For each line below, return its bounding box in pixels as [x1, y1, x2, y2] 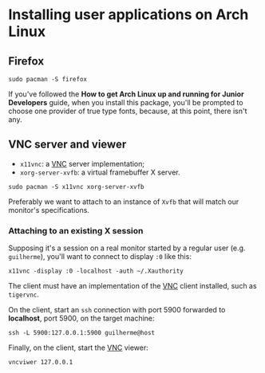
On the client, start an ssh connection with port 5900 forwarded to [8, 305, 226, 315]
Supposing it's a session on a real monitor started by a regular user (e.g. [8, 243, 246, 253]
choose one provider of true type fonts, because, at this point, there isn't [8, 106, 247, 116]
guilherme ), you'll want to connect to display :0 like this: [8, 252, 192, 261]
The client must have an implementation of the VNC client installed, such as [8, 281, 257, 291]
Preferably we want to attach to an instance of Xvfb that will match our [8, 197, 239, 206]
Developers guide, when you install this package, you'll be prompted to [8, 98, 243, 107]
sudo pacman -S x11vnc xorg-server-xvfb [8, 183, 145, 190]
